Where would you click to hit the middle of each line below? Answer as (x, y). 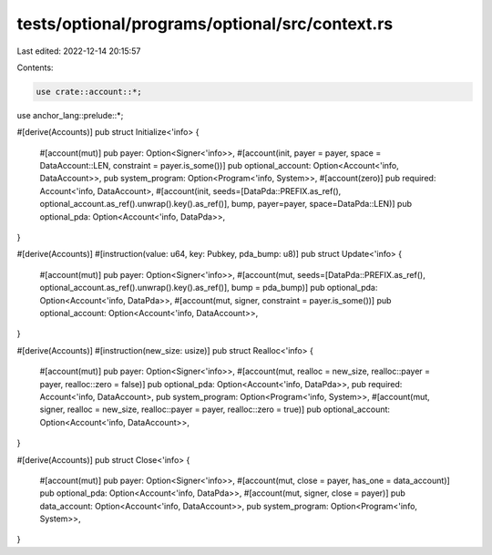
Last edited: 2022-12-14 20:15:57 (79, 51)
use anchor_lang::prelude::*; (70, 115)
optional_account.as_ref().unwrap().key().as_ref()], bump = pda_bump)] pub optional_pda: (209, 288)
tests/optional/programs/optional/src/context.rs (205, 24)
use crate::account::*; (89, 92)
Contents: (35, 67)
